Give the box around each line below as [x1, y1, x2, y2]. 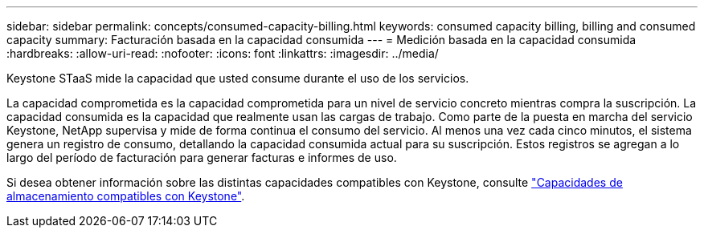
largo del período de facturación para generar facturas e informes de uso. [6, 151, 397, 164]
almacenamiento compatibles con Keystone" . [6, 189, 245, 203]
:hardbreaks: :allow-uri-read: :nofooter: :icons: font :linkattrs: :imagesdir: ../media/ [6, 46, 439, 60]
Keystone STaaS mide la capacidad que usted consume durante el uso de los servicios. [6, 71, 469, 85]
